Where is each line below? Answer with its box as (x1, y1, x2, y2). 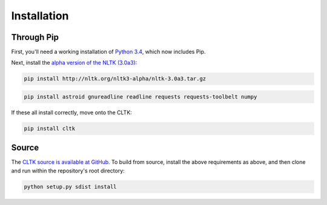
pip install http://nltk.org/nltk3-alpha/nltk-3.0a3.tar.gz (24, 76, 206, 82)
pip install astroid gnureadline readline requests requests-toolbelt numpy (24, 94, 257, 100)
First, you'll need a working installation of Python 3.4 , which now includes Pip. (11, 48, 206, 56)
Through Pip (11, 32, 59, 42)
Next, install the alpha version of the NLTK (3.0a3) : (11, 59, 137, 67)
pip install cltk (24, 125, 76, 132)
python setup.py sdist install (24, 183, 117, 190)
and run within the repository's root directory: (11, 167, 125, 174)
